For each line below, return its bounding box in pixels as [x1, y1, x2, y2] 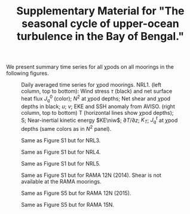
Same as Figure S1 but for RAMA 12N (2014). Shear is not [21, 172, 161, 179]
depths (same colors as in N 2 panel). [21, 124, 112, 132]
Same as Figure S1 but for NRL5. [21, 160, 100, 167]
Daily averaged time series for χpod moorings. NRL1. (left [21, 81, 161, 88]
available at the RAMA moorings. [21, 178, 102, 185]
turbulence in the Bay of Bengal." [17, 30, 184, 43]
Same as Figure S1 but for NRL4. [21, 148, 101, 155]
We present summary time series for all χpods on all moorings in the [6, 63, 174, 71]
